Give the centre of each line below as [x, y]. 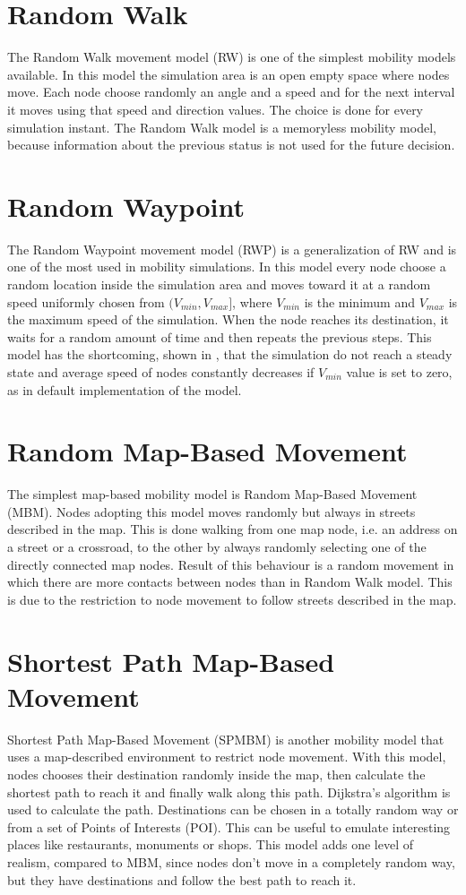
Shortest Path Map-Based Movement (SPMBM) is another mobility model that [226, 739]
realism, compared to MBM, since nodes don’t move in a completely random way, [231, 861]
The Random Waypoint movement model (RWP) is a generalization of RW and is [232, 249]
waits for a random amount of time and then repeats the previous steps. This [220, 336]
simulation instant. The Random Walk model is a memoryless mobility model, [222, 127]
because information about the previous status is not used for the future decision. [231, 145]
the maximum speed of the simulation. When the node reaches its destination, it [228, 319]
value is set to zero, [399, 371]
